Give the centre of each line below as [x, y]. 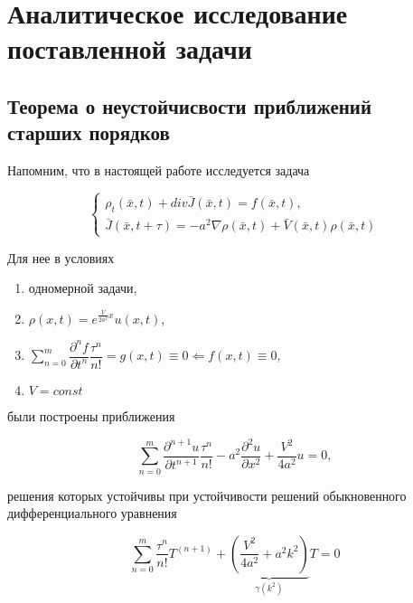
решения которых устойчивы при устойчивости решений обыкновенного [207, 495]
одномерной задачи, [83, 288]
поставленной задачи [130, 48]
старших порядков [89, 132]
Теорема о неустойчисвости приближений [190, 105]
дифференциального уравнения [92, 513]
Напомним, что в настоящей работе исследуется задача [159, 170]
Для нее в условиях [61, 257]
